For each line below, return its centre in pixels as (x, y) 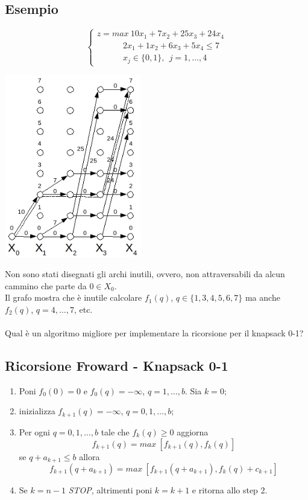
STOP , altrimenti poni (110, 489)
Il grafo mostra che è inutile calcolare (74, 297)
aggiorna (193, 431)
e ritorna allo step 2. (230, 489)
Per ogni (34, 431)
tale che (115, 431)
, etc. (83, 309)
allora (90, 456)
